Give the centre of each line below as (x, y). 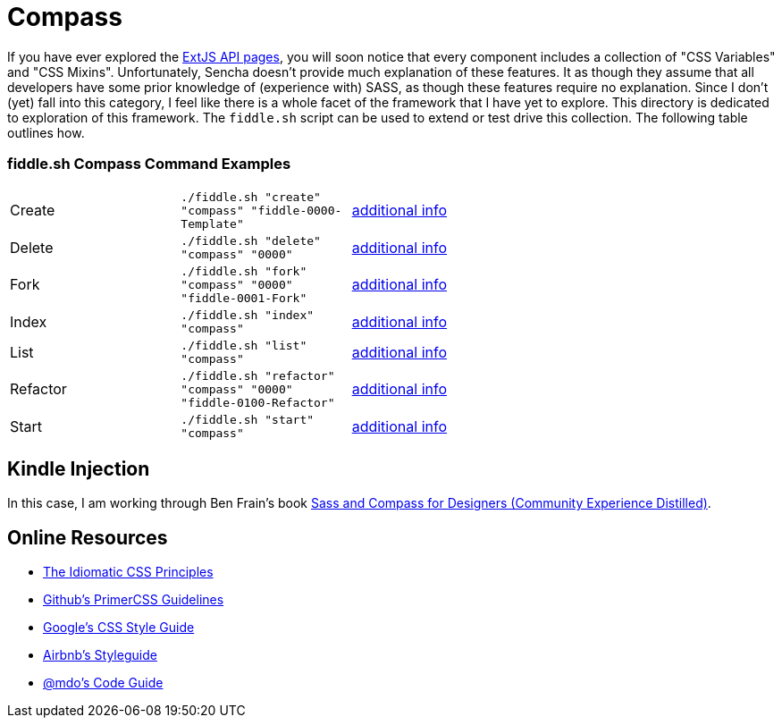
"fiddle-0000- (296, 210)
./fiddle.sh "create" (251, 197)
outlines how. (46, 132)
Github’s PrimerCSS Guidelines (134, 600)
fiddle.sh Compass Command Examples (149, 164)
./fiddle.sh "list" (244, 345)
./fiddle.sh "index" (248, 315)
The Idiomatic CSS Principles (128, 572)
